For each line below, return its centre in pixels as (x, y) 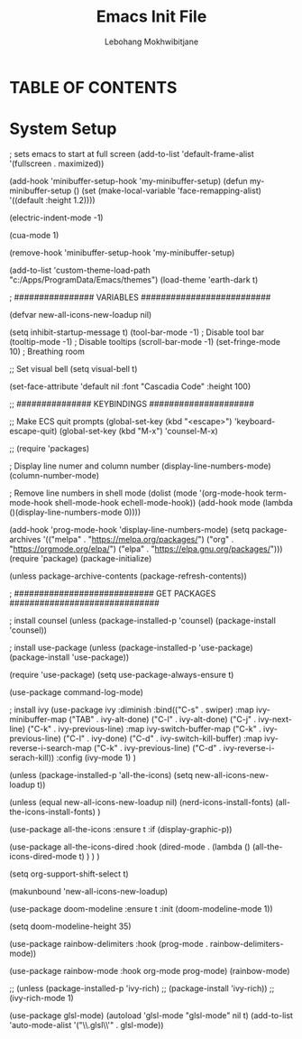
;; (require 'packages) (50, 448)
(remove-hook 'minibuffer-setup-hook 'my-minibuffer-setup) (122, 252)
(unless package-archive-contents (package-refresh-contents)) (128, 576)
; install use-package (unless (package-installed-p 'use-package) (132, 647)
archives (25, 539)
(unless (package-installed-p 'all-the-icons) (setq (101, 775)
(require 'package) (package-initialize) (81, 558)
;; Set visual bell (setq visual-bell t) (73, 368)
